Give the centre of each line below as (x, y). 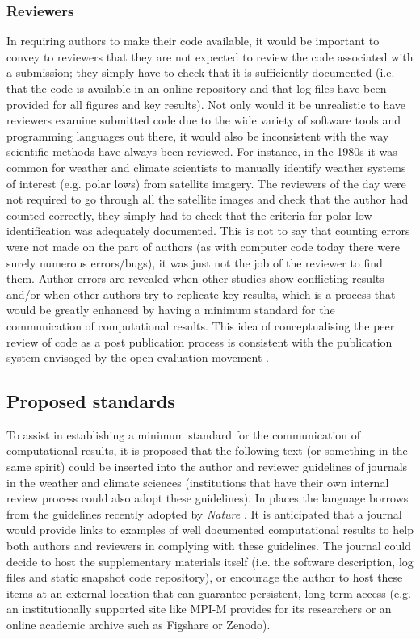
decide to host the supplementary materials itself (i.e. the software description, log (210, 561)
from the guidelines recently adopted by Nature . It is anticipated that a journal (204, 513)
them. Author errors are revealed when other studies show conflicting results (195, 278)
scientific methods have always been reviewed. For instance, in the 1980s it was (202, 151)
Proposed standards (91, 401)
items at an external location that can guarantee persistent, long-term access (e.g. (209, 593)
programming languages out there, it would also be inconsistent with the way (198, 135)
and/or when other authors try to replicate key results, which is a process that (201, 294)
